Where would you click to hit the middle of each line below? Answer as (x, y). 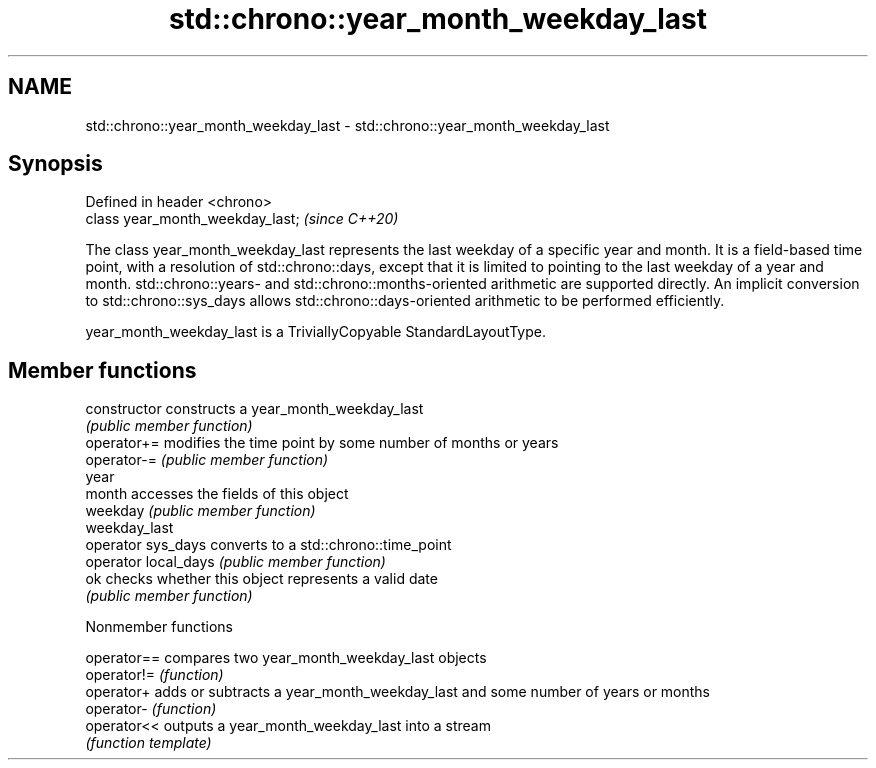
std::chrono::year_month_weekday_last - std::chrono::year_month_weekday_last (347, 125)
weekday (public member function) (200, 511)
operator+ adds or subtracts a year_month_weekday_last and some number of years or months (398, 692)
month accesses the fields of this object (217, 494)
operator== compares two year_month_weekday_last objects (286, 658)
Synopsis (55, 164)
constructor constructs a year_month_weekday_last (254, 409)
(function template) (148, 743)
